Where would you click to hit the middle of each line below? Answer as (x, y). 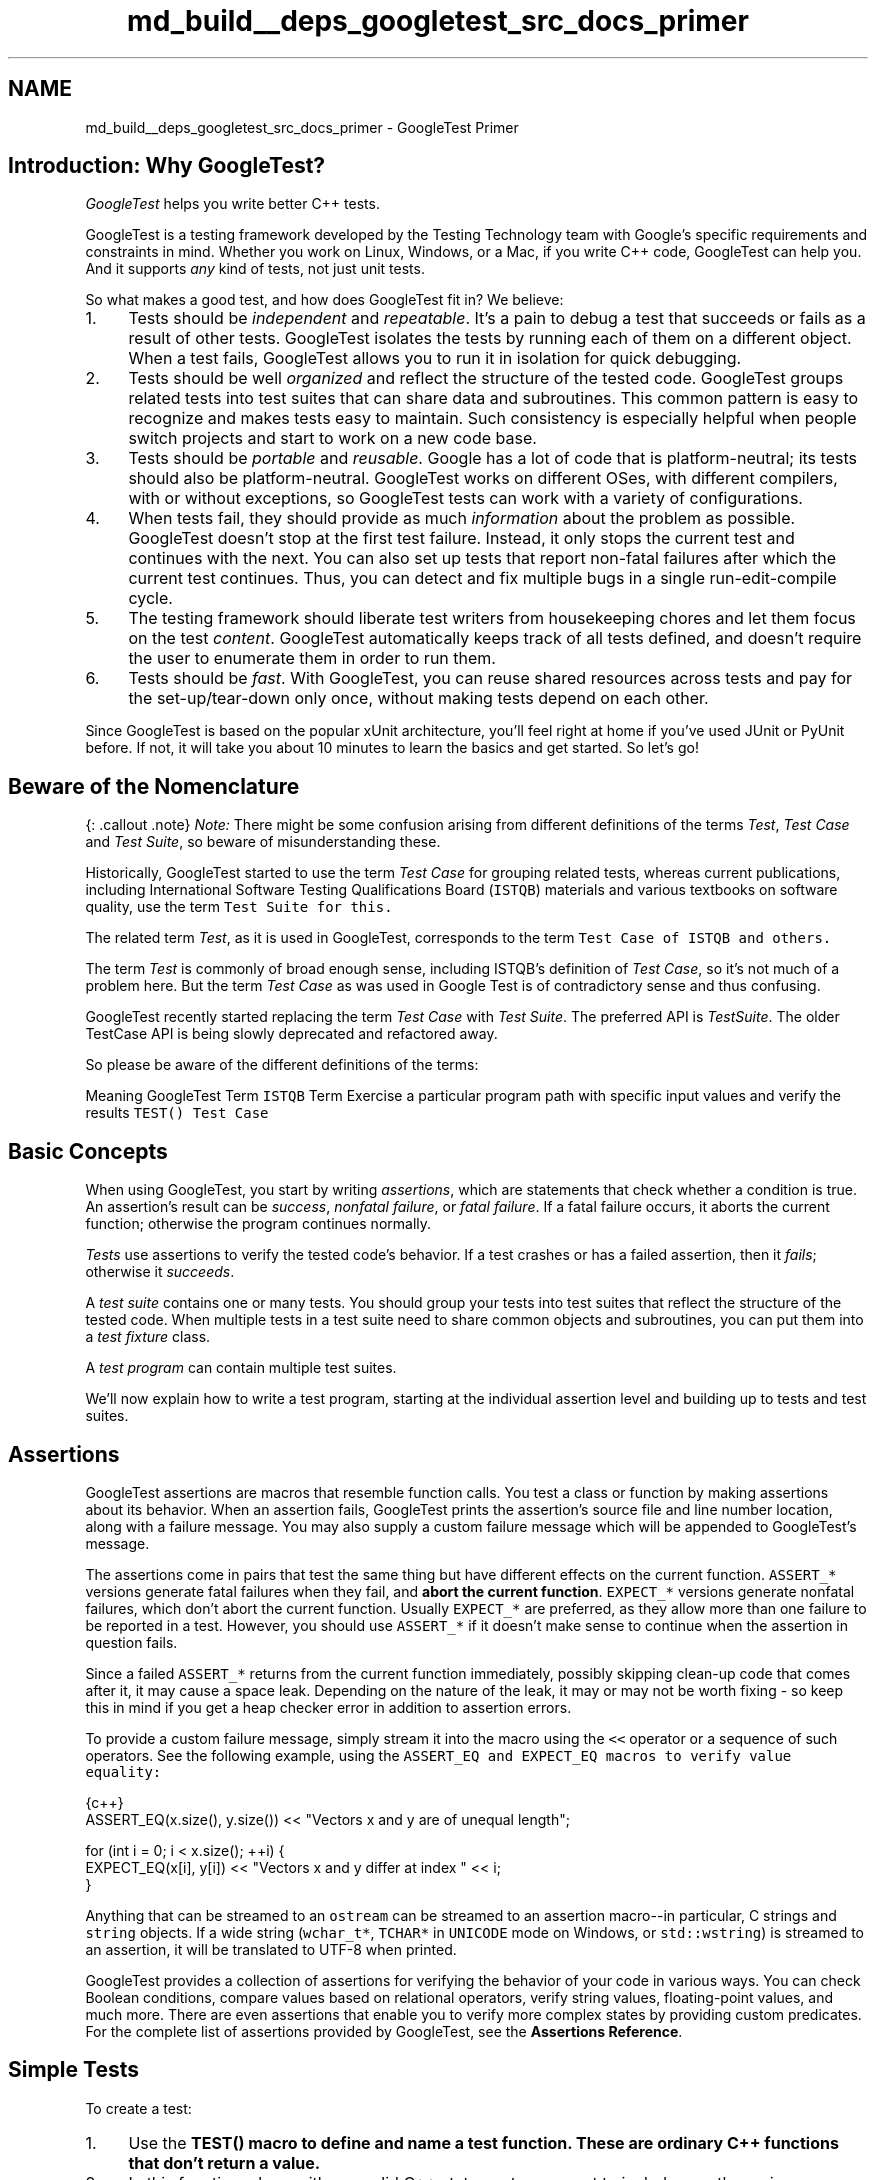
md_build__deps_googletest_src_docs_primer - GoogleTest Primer (302, 127)
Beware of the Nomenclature (154, 786)
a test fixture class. (148, 1337)
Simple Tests (73, 2070)
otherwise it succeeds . (160, 1272)
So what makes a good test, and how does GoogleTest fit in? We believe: (324, 300)
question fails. (131, 1642)
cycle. (150, 598)
